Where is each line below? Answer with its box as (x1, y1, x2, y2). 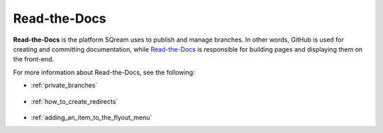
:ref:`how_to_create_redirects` (30, 97, 118, 105)
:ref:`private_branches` (30, 81, 98, 90)
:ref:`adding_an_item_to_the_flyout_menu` (30, 113, 152, 122)
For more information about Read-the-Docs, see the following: (13, 68, 195, 76)
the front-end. (13, 55, 55, 64)
